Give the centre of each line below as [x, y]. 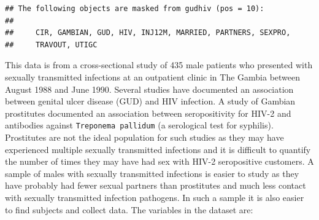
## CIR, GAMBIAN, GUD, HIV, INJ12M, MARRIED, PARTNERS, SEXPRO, [148, 33]
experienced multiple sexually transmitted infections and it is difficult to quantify [158, 149]
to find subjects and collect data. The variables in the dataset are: [129, 209]
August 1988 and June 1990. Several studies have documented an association [149, 89]
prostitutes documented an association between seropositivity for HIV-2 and [148, 113]
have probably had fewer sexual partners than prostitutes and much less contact [156, 185]
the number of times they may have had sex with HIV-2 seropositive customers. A [159, 161]
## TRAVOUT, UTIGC [51, 45]
